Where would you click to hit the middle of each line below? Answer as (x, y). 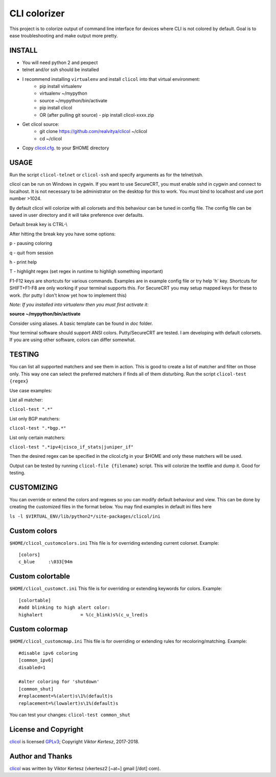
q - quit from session (31, 253)
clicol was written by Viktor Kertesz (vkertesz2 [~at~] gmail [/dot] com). (85, 768)
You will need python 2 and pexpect (60, 62)
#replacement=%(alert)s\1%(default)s (66, 696)
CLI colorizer (37, 13)
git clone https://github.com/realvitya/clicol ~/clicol (94, 131)
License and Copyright (47, 729)
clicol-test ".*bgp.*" (38, 428)
